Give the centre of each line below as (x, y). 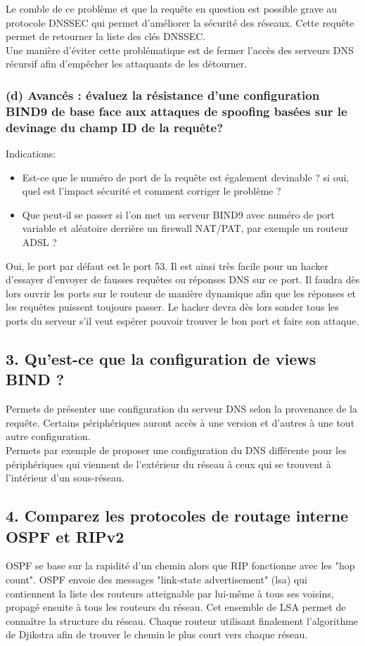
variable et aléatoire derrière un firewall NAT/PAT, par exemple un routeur (185, 228)
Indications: (31, 154)
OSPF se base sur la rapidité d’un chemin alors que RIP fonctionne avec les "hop (180, 566)
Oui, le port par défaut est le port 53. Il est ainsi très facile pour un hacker (167, 265)
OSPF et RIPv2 (65, 536)
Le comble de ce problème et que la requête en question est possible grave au (172, 8)
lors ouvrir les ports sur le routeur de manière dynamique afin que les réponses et (181, 293)
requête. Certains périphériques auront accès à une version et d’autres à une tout (180, 422)
